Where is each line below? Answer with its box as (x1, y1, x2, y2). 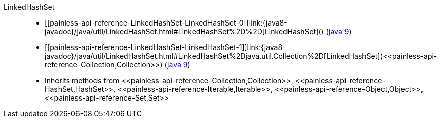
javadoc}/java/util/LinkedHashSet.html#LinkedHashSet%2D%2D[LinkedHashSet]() (45, 27, 324, 36)
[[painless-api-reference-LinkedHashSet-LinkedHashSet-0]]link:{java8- (45, 18, 287, 27)
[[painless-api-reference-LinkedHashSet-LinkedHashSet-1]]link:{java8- (45, 43, 286, 52)
